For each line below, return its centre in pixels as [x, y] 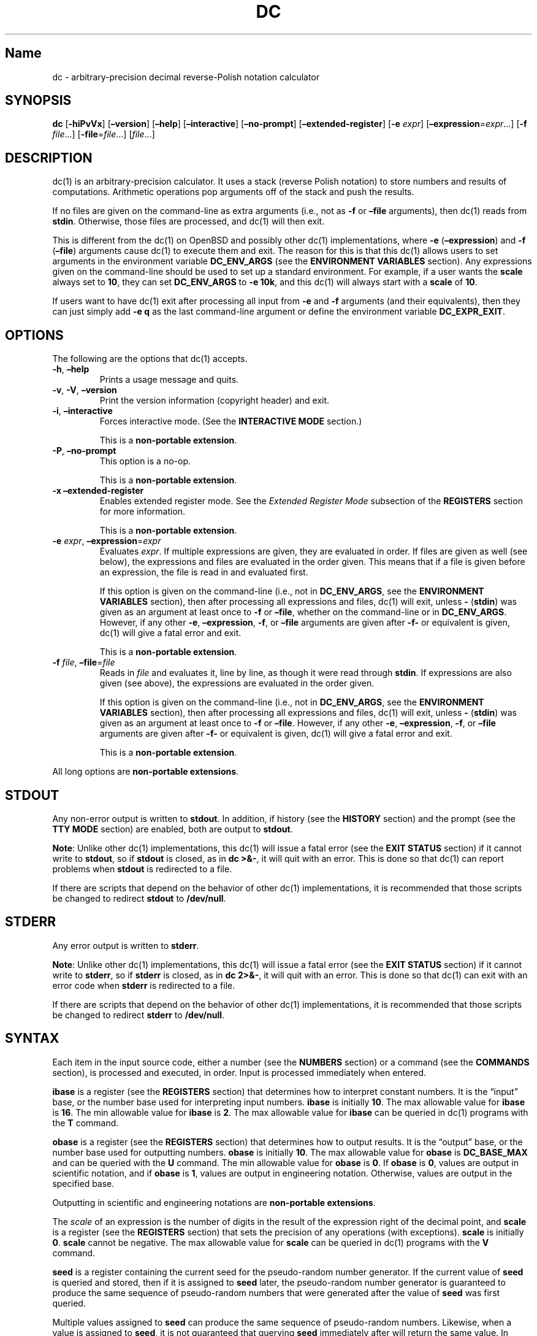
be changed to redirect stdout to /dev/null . [139, 898]
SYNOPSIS [38, 101]
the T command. [86, 1123]
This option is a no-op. [145, 461]
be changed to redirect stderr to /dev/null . [139, 1015]
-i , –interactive [82, 411]
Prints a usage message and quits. [169, 380]
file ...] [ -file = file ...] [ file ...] [104, 134]
